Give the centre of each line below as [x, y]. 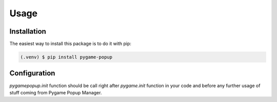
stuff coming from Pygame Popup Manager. [56, 92]
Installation [28, 31]
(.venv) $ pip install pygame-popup [66, 57]
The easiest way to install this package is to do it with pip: [71, 44]
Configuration [32, 73]
